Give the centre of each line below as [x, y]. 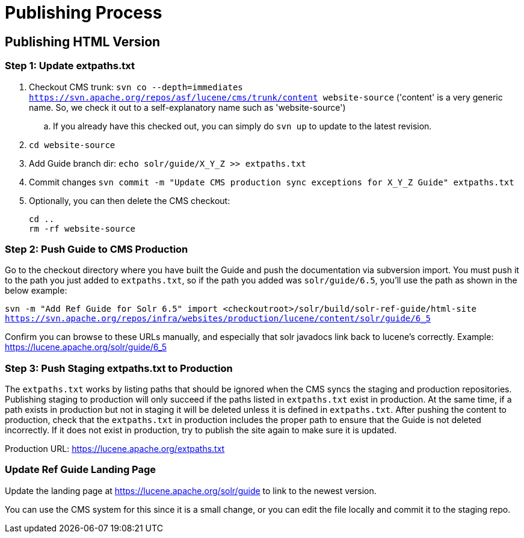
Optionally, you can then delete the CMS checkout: [130, 200]
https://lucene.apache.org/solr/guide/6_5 [86, 347]
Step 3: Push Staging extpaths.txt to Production [119, 368]
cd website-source [72, 145]
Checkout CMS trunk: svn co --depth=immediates [136, 87]
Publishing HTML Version [83, 42]
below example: [36, 291]
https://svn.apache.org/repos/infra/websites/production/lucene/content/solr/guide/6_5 [218, 319]
